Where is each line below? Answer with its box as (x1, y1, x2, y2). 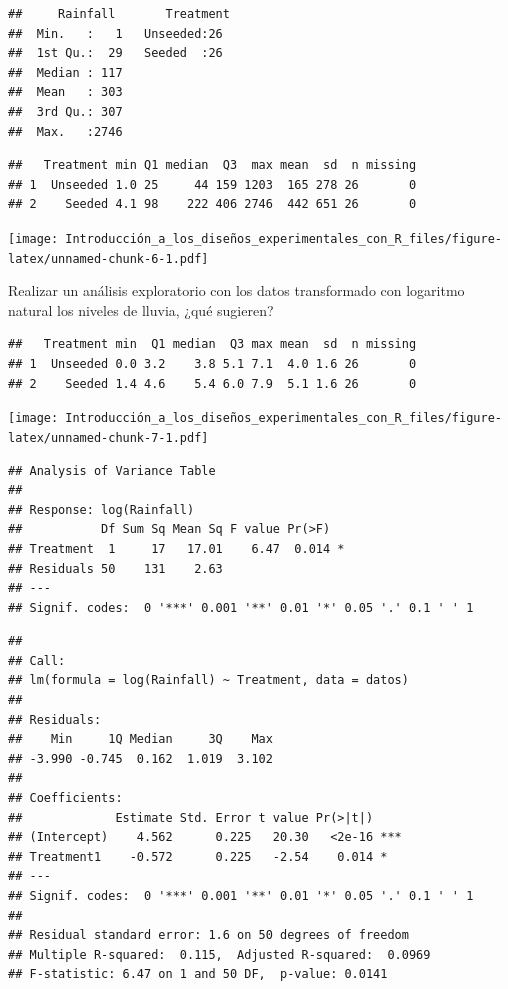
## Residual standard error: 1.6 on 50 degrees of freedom (8, 928, 409, 943)
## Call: (8, 653, 66, 668)
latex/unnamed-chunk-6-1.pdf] (8, 251, 209, 266)
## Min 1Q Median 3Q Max (8, 732, 273, 747)
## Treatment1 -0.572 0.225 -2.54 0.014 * (8, 849, 388, 864)
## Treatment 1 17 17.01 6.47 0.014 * (8, 541, 345, 556)
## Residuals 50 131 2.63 (8, 561, 223, 576)
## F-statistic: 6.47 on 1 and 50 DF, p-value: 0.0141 (8, 967, 388, 982)
